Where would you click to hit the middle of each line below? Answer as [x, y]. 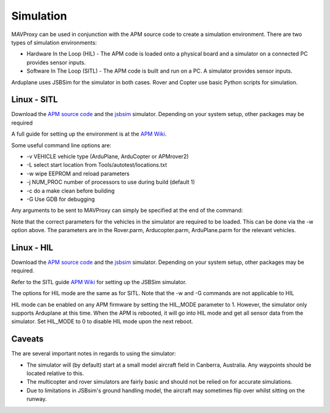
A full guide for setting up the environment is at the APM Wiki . [89, 134]
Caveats [28, 339]
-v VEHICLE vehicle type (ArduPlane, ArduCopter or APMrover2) [108, 156]
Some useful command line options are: [61, 145]
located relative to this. [55, 373]
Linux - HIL [32, 247]
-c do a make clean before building [71, 191]
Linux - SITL [35, 100]
